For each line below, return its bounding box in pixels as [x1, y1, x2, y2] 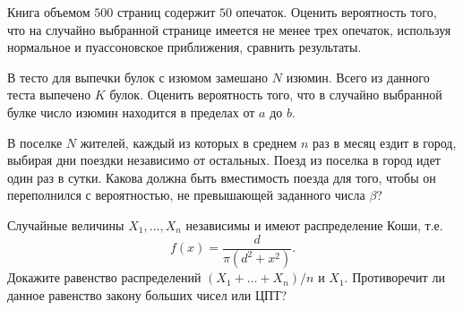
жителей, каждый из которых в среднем [80, 133, 297, 151]
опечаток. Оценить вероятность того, [236, 3, 437, 21]
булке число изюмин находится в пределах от [7, 102, 255, 121]
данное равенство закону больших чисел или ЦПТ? [7, 286, 287, 305]
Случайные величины [7, 215, 124, 234]
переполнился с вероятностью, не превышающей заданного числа [7, 185, 365, 204]
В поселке [7, 133, 63, 151]
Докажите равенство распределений [7, 268, 201, 287]
